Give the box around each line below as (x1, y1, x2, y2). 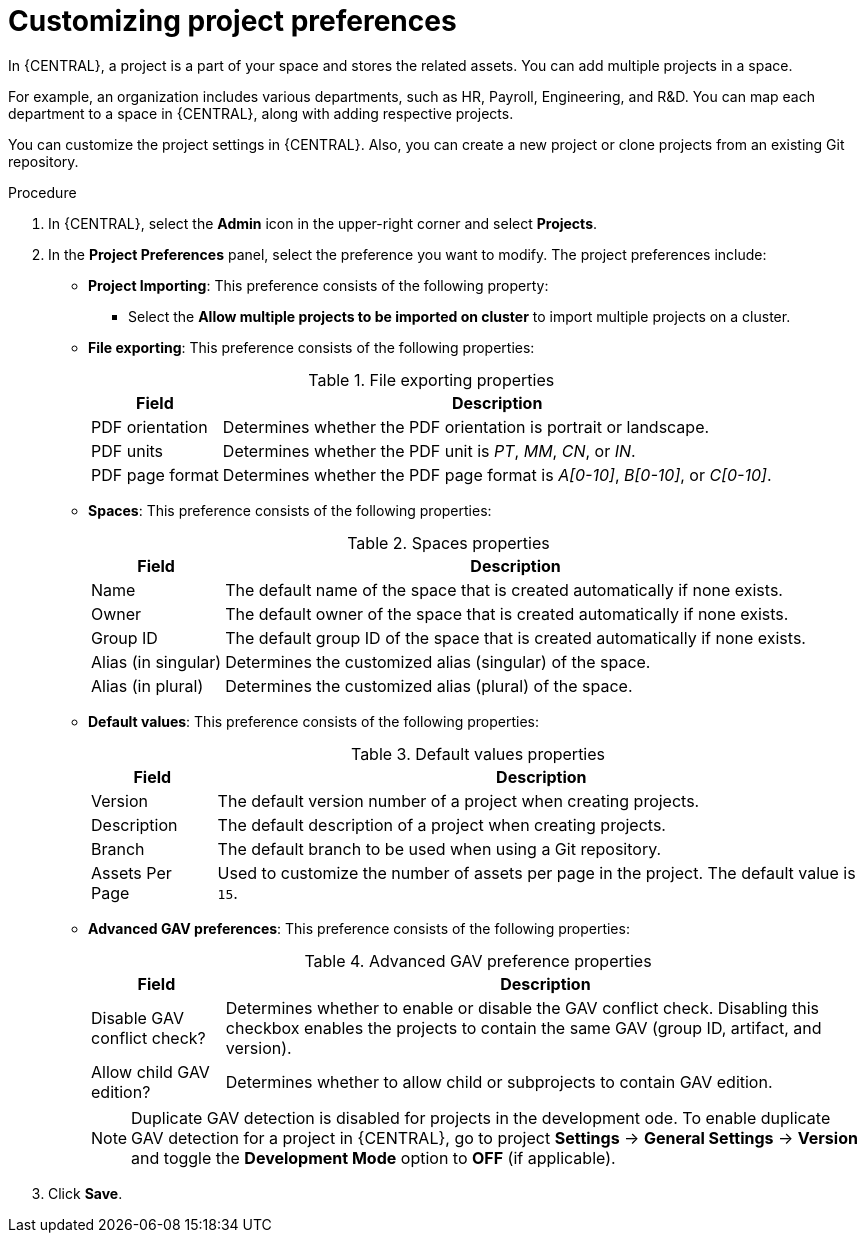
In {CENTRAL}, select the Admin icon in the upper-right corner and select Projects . (48, 214, 598, 232)
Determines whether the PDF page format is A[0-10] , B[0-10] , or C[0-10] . (222, 464, 772, 485)
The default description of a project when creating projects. (217, 814, 666, 835)
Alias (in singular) (91, 651, 222, 672)
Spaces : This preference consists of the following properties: (88, 501, 492, 519)
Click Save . (48, 1184, 123, 1202)
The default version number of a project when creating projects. (217, 790, 700, 811)
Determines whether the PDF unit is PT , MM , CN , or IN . (222, 440, 636, 461)
